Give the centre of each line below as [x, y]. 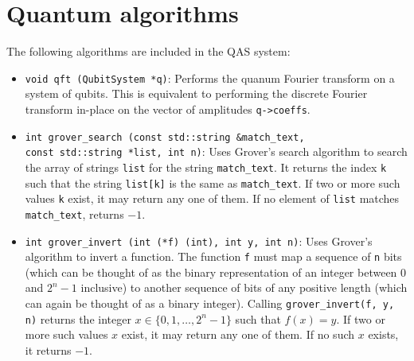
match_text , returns [74, 213]
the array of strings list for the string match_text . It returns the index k [206, 167]
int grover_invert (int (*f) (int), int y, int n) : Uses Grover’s [199, 241]
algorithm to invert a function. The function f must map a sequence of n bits [213, 256]
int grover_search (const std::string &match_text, [165, 137]
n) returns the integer [78, 318]
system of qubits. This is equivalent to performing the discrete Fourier [196, 93]
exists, [383, 334]
